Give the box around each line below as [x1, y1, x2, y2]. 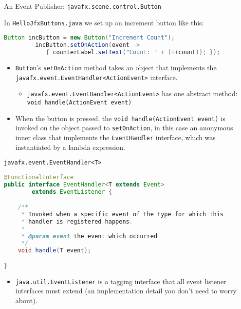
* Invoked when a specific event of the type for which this [21, 210, 224, 218]
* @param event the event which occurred [21, 232, 158, 240]
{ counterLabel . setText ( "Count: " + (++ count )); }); [45, 49, 220, 56]
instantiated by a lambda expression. [15, 142, 125, 152]
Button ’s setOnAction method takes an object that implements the [15, 62, 217, 72]
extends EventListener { [32, 188, 112, 195]
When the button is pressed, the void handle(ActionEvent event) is [15, 113, 225, 123]
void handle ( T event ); [18, 247, 92, 254]
